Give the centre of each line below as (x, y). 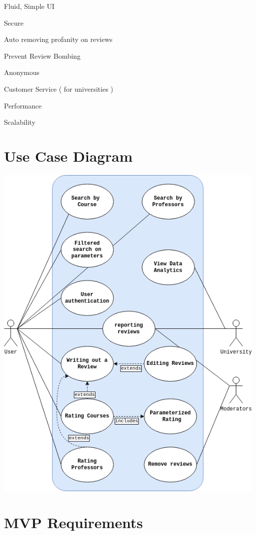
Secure (14, 22)
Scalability (20, 122)
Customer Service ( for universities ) (59, 89)
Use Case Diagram (68, 156)
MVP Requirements (74, 522)
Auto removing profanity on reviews (58, 39)
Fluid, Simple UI (29, 6)
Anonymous (22, 72)
